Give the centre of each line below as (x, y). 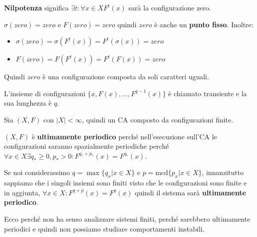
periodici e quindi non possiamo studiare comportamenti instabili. (104, 228)
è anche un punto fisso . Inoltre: (204, 24)
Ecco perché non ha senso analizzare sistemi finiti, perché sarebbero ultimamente (127, 218)
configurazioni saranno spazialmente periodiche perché (86, 146)
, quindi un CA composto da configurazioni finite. (158, 119)
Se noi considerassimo (37, 172)
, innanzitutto (223, 172)
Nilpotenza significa (37, 7)
